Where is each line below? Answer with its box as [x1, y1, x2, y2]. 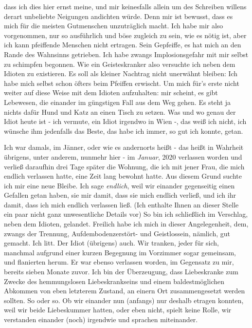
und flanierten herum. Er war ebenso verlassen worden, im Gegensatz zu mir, [4, 257, 234, 267]
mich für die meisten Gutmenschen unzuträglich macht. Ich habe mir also [4, 20, 223, 31]
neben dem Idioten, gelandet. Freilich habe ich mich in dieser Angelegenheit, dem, [4, 219, 249, 229]
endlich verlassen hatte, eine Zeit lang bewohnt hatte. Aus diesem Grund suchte [4, 171, 242, 181]
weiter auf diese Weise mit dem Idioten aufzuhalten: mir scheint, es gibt [4, 87, 218, 98]
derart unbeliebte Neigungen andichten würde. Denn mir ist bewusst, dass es [4, 11, 233, 21]
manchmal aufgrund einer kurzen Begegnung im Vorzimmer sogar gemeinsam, [4, 247, 236, 257]
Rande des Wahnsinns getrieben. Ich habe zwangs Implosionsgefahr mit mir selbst [4, 49, 249, 59]
